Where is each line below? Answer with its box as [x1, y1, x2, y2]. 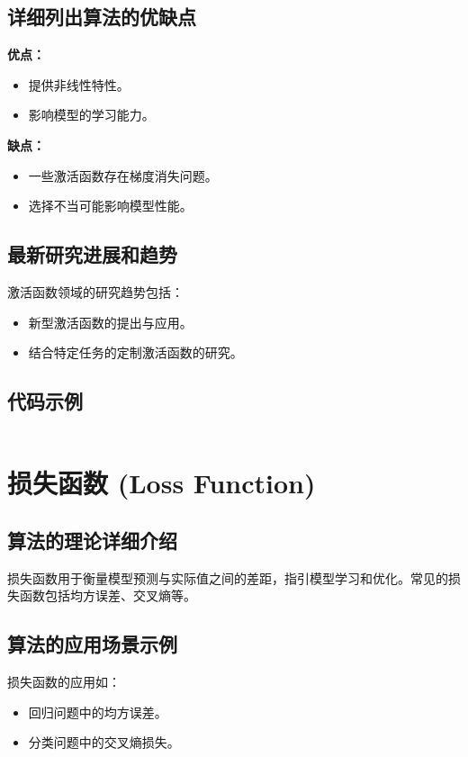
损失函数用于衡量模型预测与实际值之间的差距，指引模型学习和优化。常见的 [7, 568, 448, 587]
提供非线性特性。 [28, 75, 130, 94]
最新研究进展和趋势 [7, 240, 177, 268]
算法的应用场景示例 [7, 630, 177, 658]
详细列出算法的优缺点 [7, 3, 196, 31]
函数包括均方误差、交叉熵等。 [19, 586, 196, 605]
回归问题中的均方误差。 [28, 702, 167, 721]
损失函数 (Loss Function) [7, 464, 316, 501]
